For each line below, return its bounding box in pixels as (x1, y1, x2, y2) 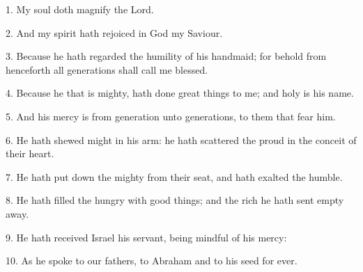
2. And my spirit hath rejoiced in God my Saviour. (6, 25, 223, 40)
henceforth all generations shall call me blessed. (6, 62, 208, 77)
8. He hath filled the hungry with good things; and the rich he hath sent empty (6, 193, 344, 207)
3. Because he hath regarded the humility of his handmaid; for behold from (6, 49, 327, 63)
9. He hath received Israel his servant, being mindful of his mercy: (6, 230, 287, 244)
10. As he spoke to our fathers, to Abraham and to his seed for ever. (6, 253, 298, 268)
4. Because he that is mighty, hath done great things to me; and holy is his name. (6, 86, 354, 100)
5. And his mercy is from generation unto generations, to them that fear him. (6, 109, 336, 123)
